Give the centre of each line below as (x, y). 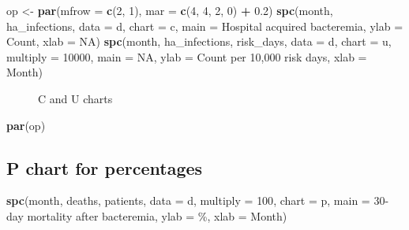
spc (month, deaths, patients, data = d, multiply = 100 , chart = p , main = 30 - (198, 200)
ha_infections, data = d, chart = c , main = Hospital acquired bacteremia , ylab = (205, 26)
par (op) (26, 125)
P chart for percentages (105, 167)
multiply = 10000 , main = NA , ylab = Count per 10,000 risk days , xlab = (187, 56)
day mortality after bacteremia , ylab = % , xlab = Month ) (147, 215)
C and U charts (75, 98)
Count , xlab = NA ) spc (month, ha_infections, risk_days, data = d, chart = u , (199, 41)
